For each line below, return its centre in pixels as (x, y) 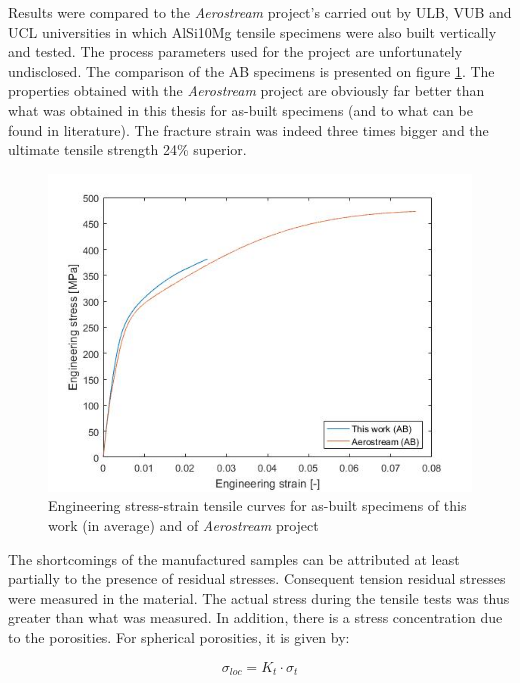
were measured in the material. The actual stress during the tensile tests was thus (259, 597)
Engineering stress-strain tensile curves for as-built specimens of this (257, 505)
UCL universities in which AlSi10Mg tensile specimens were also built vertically (252, 31)
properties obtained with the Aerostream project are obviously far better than (246, 90)
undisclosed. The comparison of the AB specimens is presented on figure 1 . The (251, 70)
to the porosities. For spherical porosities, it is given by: (179, 636)
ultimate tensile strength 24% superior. (127, 149)
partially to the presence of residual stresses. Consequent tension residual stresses (257, 578)
